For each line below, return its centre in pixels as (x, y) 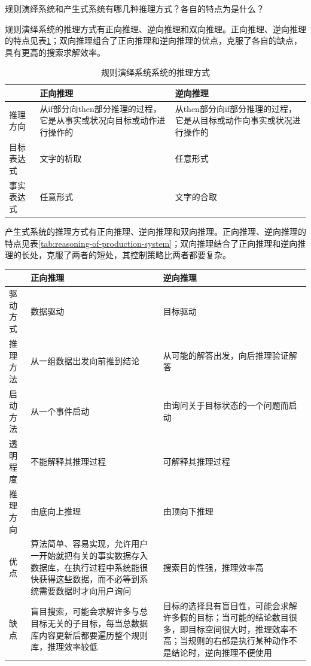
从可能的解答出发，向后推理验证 (226, 355)
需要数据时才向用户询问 (85, 590)
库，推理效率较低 (64, 647)
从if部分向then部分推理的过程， (100, 108)
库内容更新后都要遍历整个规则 (89, 635)
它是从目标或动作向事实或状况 (234, 120)
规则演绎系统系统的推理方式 (155, 72)
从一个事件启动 (60, 411)
